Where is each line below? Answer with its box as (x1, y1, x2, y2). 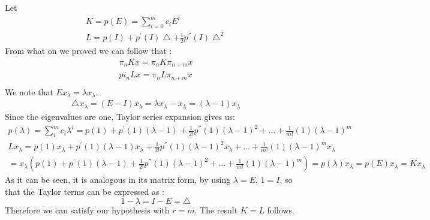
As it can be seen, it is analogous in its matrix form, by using (5, 173, 231, 186)
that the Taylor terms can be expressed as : (5, 185, 164, 197)
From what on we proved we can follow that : (5, 44, 172, 57)
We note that (5, 85, 53, 98)
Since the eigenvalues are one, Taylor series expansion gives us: (5, 110, 235, 122)
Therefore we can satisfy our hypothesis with (5, 204, 170, 216)
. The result (194, 204, 238, 216)
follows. (267, 204, 294, 216)
